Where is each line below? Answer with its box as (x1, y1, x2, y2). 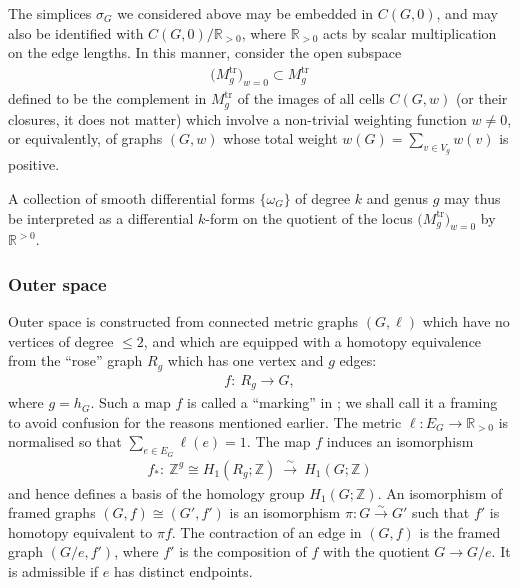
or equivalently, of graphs (8, 128, 163, 149)
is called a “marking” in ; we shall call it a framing (187, 392, 498, 413)
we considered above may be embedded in (117, 3, 374, 23)
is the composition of (179, 541, 307, 562)
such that (411, 502, 470, 523)
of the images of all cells (237, 88, 385, 109)
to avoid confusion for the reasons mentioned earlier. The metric (8, 411, 402, 432)
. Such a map (90, 392, 171, 413)
